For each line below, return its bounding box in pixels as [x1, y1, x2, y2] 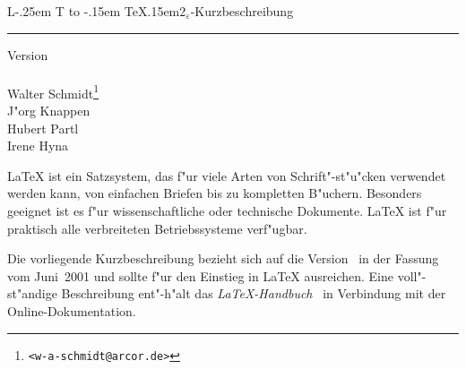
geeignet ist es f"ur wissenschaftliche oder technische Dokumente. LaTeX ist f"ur [7, 202, 447, 219]
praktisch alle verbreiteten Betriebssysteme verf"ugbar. [7, 219, 307, 237]
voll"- [397, 266, 427, 285]
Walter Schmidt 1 [7, 81, 99, 102]
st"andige [7, 284, 57, 303]
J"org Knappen [7, 101, 91, 120]
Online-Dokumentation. [7, 301, 136, 320]
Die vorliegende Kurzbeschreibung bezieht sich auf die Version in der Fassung [7, 249, 439, 268]
